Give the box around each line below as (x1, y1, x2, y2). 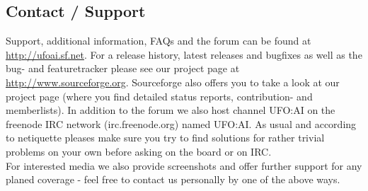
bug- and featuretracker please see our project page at (6, 61, 240, 76)
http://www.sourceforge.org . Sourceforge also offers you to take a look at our (6, 74, 340, 89)
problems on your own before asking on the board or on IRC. (6, 144, 272, 158)
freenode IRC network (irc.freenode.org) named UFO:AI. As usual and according (6, 116, 357, 131)
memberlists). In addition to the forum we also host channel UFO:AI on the (6, 103, 335, 117)
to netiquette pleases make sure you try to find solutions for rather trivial (6, 130, 325, 145)
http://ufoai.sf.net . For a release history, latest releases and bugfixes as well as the (6, 47, 362, 62)
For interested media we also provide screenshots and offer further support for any (6, 158, 362, 173)
